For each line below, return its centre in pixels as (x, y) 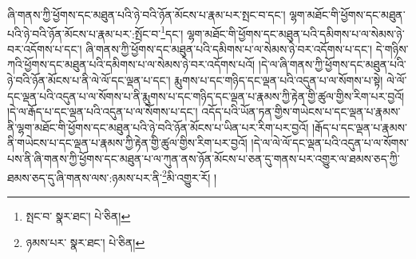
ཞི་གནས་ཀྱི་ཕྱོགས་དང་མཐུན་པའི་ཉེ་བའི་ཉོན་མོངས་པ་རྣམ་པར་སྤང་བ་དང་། (147, 14)
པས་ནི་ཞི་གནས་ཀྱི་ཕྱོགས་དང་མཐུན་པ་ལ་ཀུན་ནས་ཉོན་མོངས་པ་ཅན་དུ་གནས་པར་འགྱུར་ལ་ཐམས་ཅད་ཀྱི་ (204, 158)
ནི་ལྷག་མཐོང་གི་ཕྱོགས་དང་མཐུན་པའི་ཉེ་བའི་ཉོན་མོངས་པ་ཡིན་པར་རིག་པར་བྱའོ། (158, 127)
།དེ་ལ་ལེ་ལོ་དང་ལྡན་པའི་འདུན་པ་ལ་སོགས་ (330, 143)
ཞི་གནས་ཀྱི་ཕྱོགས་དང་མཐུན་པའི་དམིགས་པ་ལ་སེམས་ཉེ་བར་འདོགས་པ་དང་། (229, 48)
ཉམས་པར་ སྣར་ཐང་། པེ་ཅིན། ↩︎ (85, 243)
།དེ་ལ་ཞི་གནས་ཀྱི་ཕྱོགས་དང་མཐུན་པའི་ (332, 64)
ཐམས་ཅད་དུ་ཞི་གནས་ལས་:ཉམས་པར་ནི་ (85, 177)
